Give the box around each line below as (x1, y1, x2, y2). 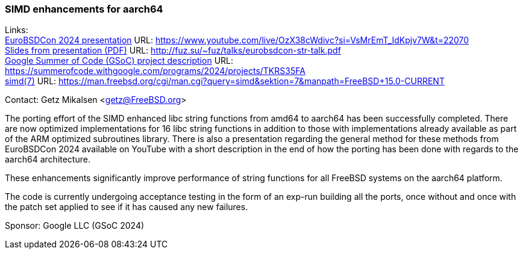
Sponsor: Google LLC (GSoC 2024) (5, 220, 145, 231)
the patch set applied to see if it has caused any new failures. (5, 202, 248, 212)
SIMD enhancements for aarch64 (5, 3, 163, 15)
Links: (5, 25, 28, 36)
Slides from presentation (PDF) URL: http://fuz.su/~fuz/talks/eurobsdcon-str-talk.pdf (5, 45, 341, 56)
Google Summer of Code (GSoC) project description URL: (5, 55, 234, 66)
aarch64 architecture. (5, 154, 90, 165)
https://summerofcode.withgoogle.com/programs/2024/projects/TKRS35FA (5, 66, 305, 76)
